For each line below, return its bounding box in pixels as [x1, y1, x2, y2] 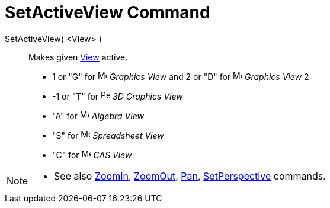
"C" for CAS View [52, 149, 132, 160]
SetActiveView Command [5, 2, 210, 23]
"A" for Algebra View [52, 110, 144, 121]
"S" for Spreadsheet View [52, 130, 164, 140]
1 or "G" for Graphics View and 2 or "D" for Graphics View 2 [52, 71, 309, 82]
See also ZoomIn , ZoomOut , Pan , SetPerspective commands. [54, 169, 326, 182]
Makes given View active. [28, 52, 128, 62]
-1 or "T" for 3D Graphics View [52, 91, 183, 101]
